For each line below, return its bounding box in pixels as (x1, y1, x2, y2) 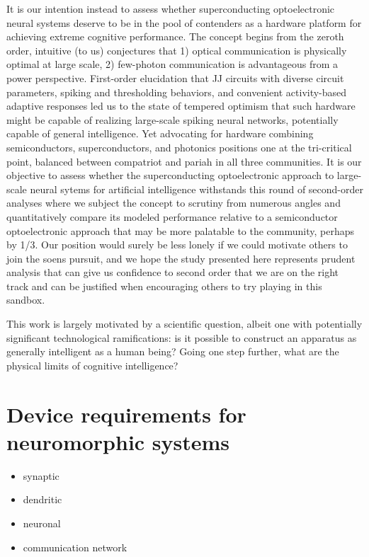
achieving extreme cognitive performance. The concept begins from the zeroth (6, 29, 344, 44)
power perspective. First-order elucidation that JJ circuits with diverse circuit (6, 70, 344, 85)
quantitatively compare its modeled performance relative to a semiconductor (6, 209, 338, 224)
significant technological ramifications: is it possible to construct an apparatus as (6, 330, 357, 345)
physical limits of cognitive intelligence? (6, 357, 178, 372)
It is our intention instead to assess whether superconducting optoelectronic (6, 1, 335, 16)
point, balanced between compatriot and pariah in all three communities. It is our (6, 154, 362, 168)
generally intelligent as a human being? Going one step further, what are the (6, 344, 339, 359)
